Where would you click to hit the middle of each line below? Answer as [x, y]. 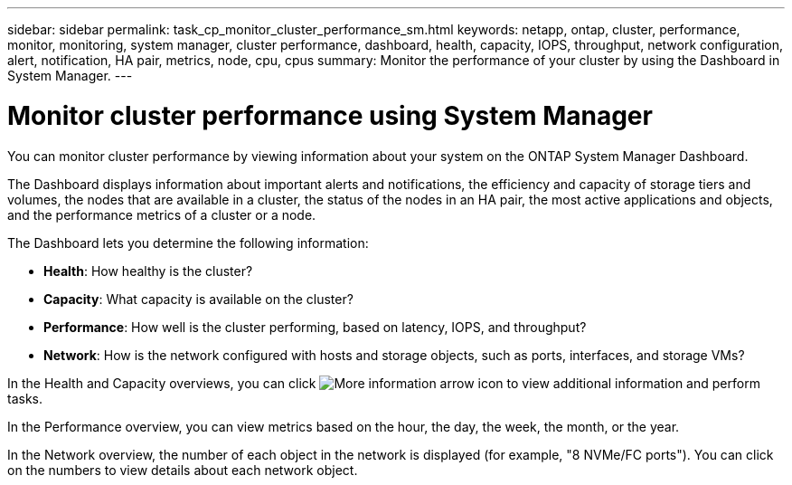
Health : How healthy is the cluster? [148, 271]
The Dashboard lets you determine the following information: [188, 242]
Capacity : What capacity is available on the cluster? [198, 299]
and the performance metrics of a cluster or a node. [162, 214]
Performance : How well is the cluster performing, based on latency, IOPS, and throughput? [315, 327]
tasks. [25, 398]
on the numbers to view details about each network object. [183, 470]
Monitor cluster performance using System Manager [330, 115]
